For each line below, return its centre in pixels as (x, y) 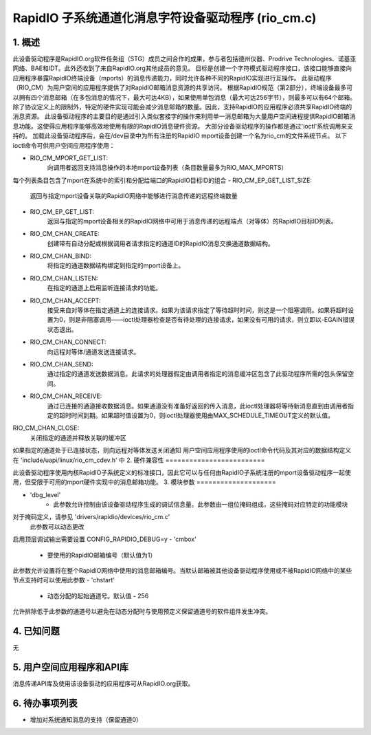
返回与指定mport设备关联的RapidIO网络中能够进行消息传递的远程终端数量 (134, 196)
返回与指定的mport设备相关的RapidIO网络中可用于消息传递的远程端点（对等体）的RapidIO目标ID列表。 (192, 221)
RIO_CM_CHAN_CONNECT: (68, 342)
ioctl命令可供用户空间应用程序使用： (64, 145)
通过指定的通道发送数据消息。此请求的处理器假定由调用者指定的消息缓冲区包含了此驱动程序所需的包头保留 (198, 374)
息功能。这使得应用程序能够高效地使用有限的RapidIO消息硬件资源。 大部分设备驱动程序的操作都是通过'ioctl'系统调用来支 (183, 126)
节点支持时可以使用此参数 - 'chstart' (64, 580)
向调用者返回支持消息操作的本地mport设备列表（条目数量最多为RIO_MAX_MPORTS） (167, 168)
